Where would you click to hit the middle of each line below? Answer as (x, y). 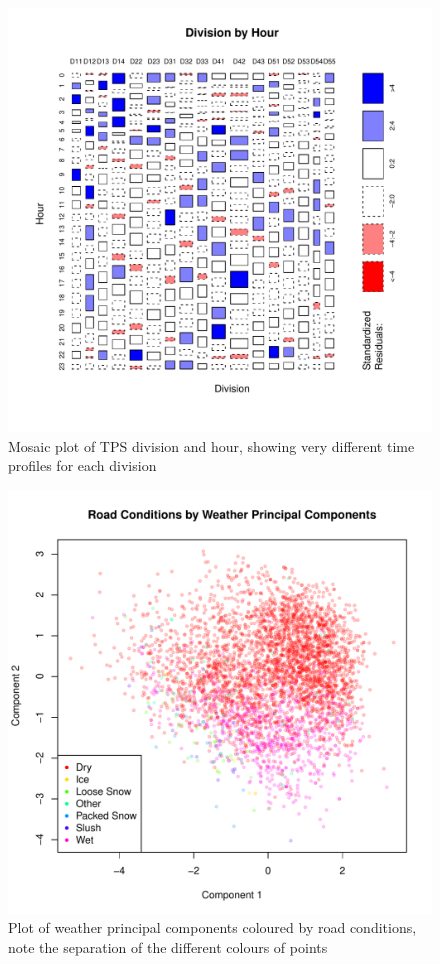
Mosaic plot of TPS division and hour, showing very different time (211, 445)
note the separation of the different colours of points (168, 946)
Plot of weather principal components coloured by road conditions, (212, 927)
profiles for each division (82, 465)
